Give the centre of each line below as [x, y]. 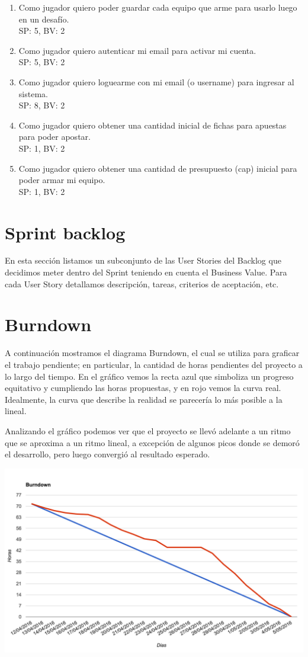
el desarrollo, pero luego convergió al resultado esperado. [108, 454]
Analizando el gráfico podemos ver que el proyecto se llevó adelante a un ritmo [148, 430]
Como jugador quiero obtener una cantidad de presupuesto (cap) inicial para [158, 168]
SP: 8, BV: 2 [42, 105]
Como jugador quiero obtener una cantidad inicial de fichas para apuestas [153, 125]
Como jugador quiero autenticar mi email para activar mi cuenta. [137, 50]
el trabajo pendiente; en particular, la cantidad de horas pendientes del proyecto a [154, 364]
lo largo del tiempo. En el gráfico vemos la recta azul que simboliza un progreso [149, 376]
